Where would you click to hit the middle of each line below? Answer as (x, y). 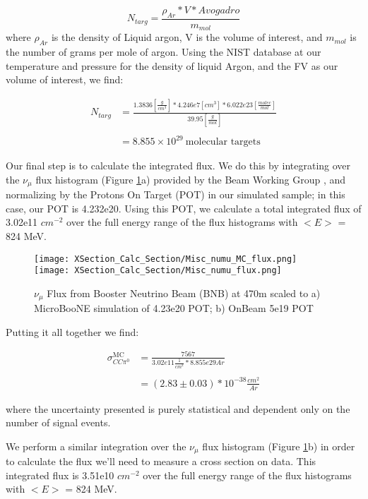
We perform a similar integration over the (96, 446)
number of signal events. (58, 422)
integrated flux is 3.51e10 (60, 475)
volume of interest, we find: (65, 79)
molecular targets (223, 142)
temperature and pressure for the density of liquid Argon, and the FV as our (172, 65)
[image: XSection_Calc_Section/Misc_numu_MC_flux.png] (166, 259)
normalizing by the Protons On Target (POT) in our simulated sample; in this (176, 194)
